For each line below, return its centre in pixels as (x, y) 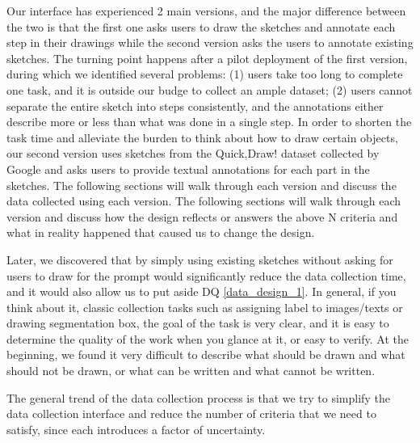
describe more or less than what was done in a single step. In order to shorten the (209, 122)
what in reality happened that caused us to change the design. (161, 232)
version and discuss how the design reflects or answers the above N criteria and (202, 216)
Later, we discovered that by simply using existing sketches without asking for (200, 259)
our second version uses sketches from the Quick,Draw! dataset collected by (193, 153)
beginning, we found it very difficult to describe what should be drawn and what (206, 354)
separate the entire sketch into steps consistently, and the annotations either (195, 105)
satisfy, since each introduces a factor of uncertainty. (136, 429)
